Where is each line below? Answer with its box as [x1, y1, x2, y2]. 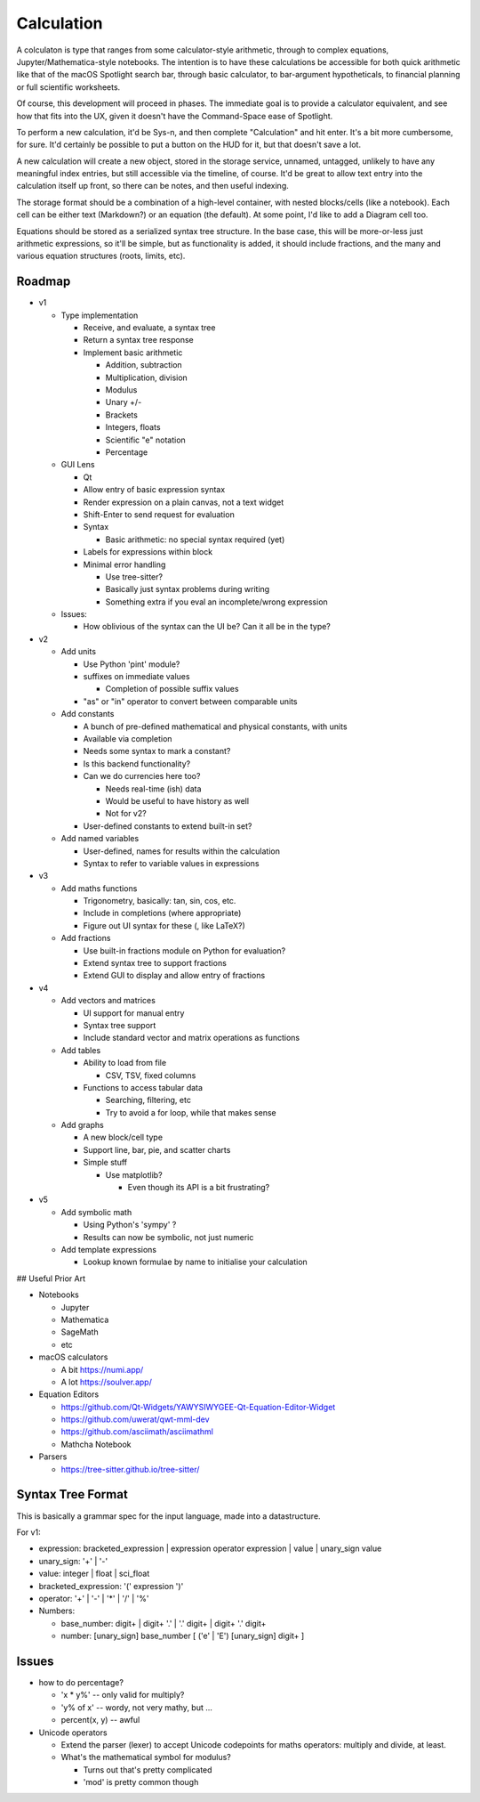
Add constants [60, 709, 115, 719]
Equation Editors [38, 1389, 100, 1400]
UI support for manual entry [83, 1007, 185, 1019]
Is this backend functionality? [83, 758, 191, 769]
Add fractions [60, 933, 111, 944]
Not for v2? [105, 808, 147, 819]
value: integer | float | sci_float [38, 1568, 150, 1579]
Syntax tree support [83, 1019, 156, 1030]
